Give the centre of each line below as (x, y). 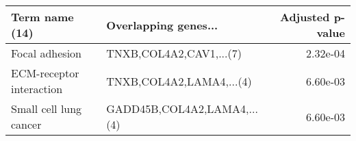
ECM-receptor (45, 73)
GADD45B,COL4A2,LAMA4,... (182, 108)
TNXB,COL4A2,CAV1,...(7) (174, 53)
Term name (42, 17)
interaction (37, 89)
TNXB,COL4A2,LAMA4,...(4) (179, 81)
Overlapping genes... (162, 25)
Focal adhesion (46, 53)
